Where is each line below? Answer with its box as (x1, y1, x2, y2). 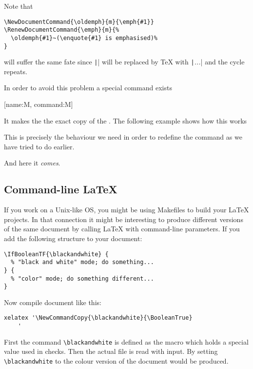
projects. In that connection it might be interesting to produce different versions (4, 214, 243, 224)
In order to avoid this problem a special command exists (4, 82, 172, 93)
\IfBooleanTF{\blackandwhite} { (4, 250, 109, 258)
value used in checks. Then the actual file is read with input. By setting (4, 346, 218, 356)
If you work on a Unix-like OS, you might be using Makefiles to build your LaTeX (4, 205, 249, 215)
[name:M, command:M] (4, 99, 73, 109)
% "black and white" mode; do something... (11, 259, 154, 266)
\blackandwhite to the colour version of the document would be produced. (4, 356, 229, 366)
